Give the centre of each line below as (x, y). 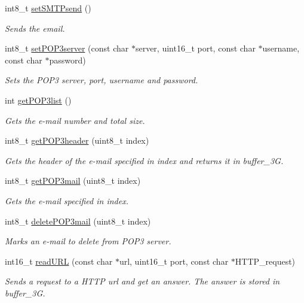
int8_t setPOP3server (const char (67, 48)
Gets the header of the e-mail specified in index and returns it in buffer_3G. (144, 160)
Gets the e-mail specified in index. (67, 200)
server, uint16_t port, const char (195, 48)
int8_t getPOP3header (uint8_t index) (77, 140)
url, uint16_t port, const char (174, 261)
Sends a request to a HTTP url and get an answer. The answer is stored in (142, 281)
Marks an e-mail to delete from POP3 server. (88, 241)
